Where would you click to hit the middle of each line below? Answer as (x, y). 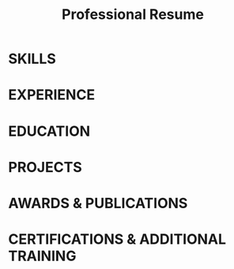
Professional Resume (133, 15)
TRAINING (42, 256)
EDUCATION (49, 131)
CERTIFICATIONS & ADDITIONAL (117, 239)
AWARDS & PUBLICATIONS (98, 203)
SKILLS (32, 59)
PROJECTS (45, 167)
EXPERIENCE (52, 95)
